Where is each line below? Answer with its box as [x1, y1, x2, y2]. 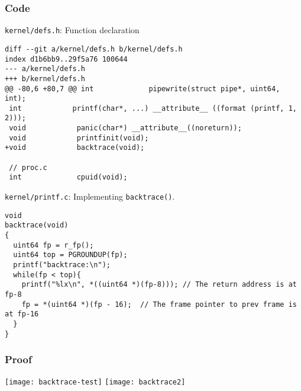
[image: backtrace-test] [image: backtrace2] [5, 378, 186, 387]
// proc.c [9, 163, 47, 172]
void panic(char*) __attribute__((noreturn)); [9, 124, 242, 133]
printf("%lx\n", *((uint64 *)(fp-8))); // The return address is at [21, 280, 297, 289]
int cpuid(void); [9, 173, 128, 182]
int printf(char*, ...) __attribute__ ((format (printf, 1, [9, 104, 297, 113]
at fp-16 [5, 310, 39, 319]
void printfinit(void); [9, 133, 149, 142]
